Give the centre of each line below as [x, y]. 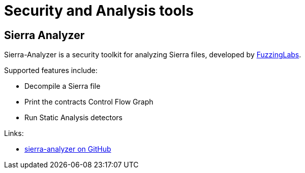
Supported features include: [51, 71]
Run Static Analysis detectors [73, 118]
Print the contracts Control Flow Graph [89, 102]
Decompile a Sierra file [63, 86]
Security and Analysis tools [99, 11]
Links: [14, 133]
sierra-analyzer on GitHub [68, 149]
